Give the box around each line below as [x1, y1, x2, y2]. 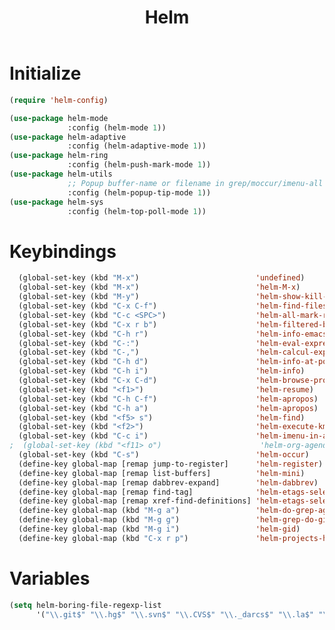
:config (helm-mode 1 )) [67, 122, 167, 133]
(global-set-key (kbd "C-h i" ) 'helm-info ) [18, 366, 306, 376]
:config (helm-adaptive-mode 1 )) [67, 141, 207, 151]
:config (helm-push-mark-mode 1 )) [67, 160, 212, 170]
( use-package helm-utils [9, 169, 113, 180]
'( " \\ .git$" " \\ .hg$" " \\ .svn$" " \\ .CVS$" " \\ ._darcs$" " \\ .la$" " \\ [35, 609, 332, 620]
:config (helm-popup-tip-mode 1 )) [67, 187, 212, 198]
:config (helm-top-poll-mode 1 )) [67, 206, 207, 216]
